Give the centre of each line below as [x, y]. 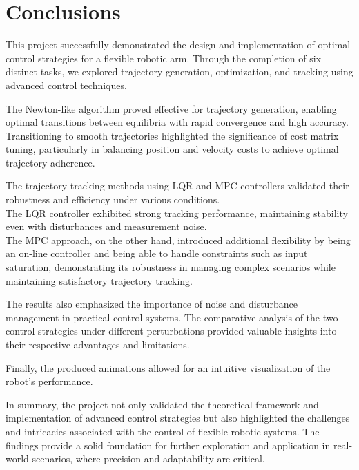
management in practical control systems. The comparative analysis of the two [172, 317]
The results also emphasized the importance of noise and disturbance [152, 304]
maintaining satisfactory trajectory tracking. [99, 280]
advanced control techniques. [66, 85]
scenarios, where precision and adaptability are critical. [148, 459]
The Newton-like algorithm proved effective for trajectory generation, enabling [171, 108]
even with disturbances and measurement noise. [106, 226]
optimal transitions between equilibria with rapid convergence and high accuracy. [177, 122]
